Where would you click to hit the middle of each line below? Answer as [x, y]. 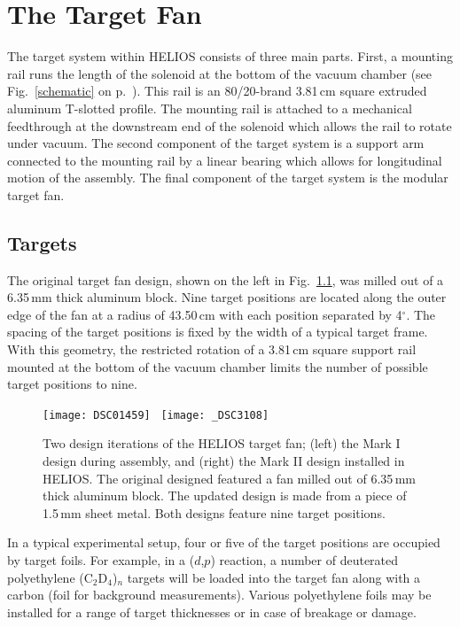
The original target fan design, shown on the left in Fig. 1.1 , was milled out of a [226, 279]
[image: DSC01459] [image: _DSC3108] [156, 415]
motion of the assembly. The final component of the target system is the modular [228, 178]
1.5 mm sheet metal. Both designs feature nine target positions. [214, 512]
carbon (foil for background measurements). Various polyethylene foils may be [219, 595]
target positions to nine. [72, 384]
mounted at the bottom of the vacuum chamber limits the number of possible [218, 366]
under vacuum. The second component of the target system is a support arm [216, 143]
